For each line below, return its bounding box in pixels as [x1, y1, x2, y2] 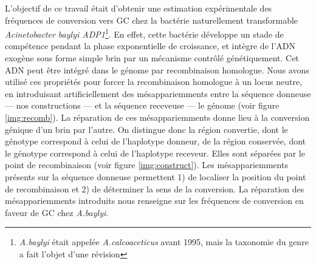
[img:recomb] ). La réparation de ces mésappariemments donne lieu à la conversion [5, 111, 310, 123]
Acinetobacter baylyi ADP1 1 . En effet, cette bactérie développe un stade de [5, 26, 284, 40]
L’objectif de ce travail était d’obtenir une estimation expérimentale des [5, 2, 272, 14]
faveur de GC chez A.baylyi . [5, 206, 109, 218]
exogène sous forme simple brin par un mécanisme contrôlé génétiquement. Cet [5, 52, 299, 64]
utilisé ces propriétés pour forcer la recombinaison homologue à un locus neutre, [5, 75, 303, 88]
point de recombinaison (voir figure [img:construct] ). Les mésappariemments [5, 158, 288, 171]
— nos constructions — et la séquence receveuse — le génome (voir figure [5, 99, 280, 112]
